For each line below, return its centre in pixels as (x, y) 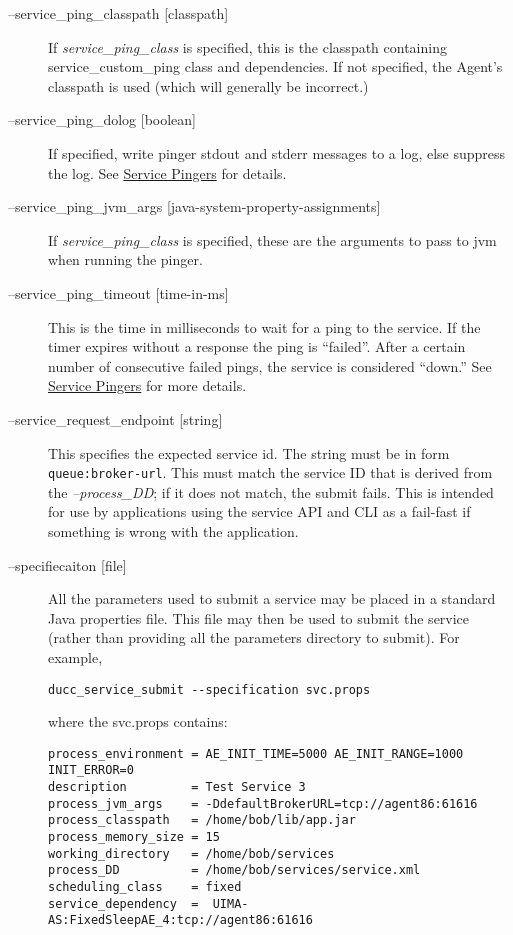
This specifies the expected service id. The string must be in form (249, 452)
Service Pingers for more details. (147, 385)
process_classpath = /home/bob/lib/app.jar (202, 820)
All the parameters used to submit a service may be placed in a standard (272, 598)
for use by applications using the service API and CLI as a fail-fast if (259, 511)
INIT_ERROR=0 (91, 770)
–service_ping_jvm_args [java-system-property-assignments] (194, 206)
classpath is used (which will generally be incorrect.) (208, 85)
